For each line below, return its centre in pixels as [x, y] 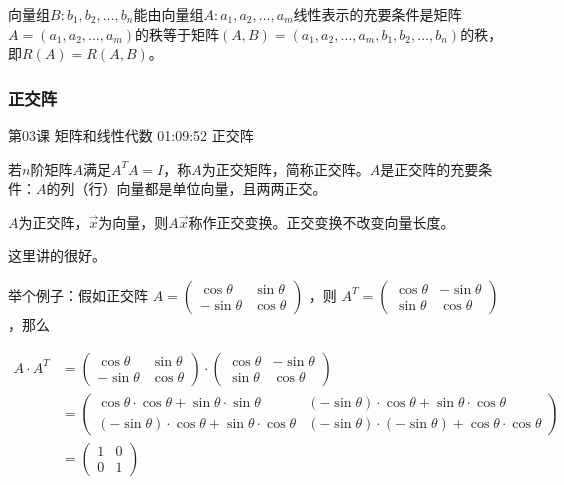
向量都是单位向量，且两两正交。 [221, 188]
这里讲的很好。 [57, 255]
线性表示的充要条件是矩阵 [377, 14]
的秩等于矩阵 [177, 33]
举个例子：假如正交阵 [78, 294]
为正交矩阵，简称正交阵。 [285, 168]
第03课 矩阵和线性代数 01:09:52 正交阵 [131, 135]
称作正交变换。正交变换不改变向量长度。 [321, 221]
